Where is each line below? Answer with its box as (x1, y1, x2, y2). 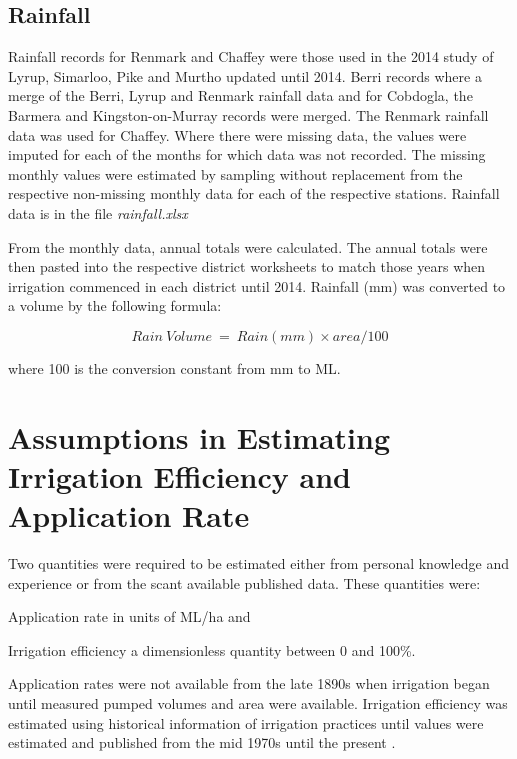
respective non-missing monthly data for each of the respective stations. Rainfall (8, 183, 500, 204)
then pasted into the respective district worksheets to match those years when (8, 256, 486, 277)
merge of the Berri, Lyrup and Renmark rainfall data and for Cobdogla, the (8, 85, 473, 106)
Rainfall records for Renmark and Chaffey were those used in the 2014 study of (8, 46, 494, 67)
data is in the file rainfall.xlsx (8, 202, 188, 223)
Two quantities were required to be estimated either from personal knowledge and (8, 553, 509, 574)
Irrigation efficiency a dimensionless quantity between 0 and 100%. (8, 639, 416, 660)
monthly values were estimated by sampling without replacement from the (8, 163, 463, 184)
